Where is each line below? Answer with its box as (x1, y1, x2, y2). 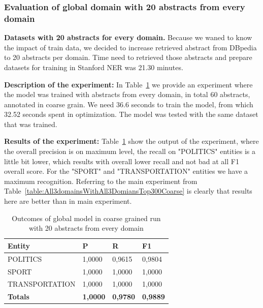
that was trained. (4, 118, 57, 129)
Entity (8, 240, 30, 251)
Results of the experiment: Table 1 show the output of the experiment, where (4, 136, 259, 146)
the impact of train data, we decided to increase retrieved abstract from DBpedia (4, 42, 257, 52)
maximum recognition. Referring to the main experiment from (4, 175, 198, 186)
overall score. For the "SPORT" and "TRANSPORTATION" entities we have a (4, 166, 248, 176)
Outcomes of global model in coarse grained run (12, 212, 161, 223)
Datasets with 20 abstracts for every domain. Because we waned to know (4, 32, 252, 43)
